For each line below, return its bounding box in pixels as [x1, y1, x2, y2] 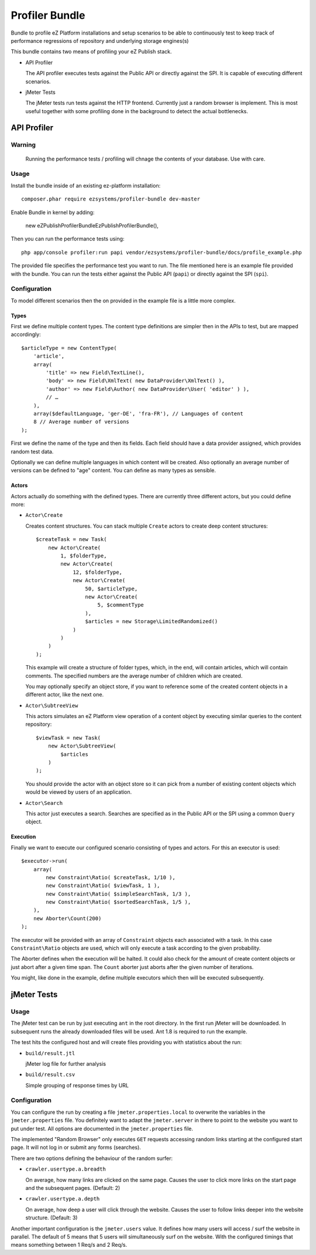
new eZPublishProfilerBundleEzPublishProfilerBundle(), [25, 222, 159, 229]
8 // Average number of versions [33, 419, 130, 425]
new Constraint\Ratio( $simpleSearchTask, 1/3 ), [46, 890, 191, 897]
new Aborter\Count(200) [33, 915, 102, 921]
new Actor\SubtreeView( [47, 743, 116, 750]
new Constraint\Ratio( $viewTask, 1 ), [46, 882, 160, 889]
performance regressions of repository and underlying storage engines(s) [11, 37, 189, 44]
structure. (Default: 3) [25, 1214, 78, 1222]
